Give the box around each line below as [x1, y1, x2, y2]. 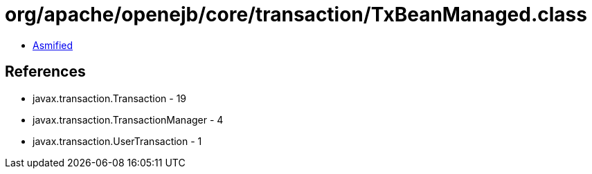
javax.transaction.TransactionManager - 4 [33, 113, 224, 126]
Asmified [33, 39, 73, 51]
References [5, 63, 86, 81]
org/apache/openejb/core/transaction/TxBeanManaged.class [5, 3, 587, 26]
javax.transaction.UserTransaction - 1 [33, 135, 202, 147]
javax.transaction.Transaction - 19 [33, 92, 187, 104]
